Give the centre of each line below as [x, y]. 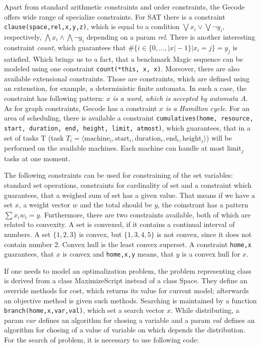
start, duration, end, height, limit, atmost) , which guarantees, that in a [127, 127]
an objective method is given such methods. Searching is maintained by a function [130, 300]
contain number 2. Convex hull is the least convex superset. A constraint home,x [128, 244]
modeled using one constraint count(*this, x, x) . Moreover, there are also [122, 69]
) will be [219, 137]
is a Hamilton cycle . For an [208, 108]
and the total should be [116, 205]
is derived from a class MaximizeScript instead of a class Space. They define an [126, 280]
